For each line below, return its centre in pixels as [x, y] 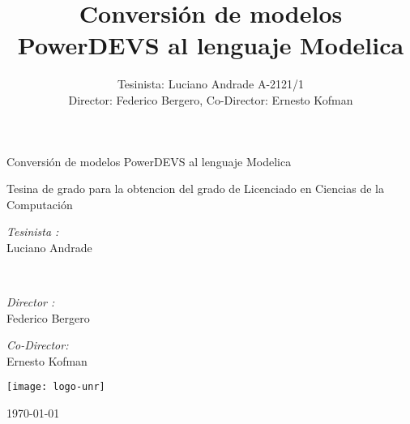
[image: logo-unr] [56, 387]
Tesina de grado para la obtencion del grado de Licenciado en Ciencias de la [195, 188]
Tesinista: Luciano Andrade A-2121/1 [211, 84]
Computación [40, 204]
